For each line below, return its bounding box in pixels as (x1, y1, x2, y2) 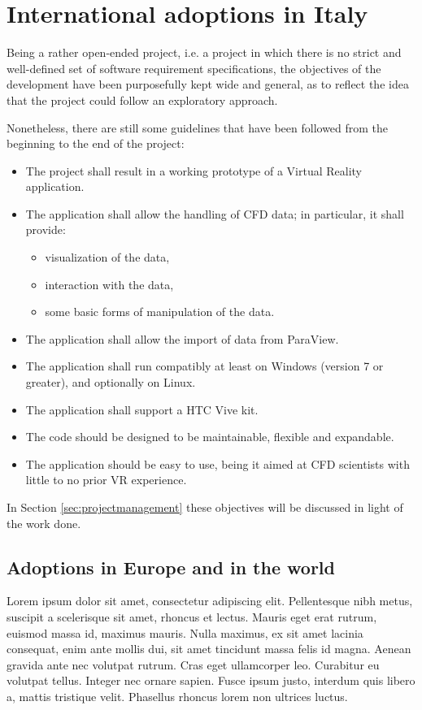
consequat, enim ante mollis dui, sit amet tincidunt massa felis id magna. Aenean (7, 640, 411, 657)
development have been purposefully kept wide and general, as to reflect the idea (7, 76, 409, 93)
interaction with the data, (45, 275, 174, 292)
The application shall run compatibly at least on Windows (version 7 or (25, 357, 384, 374)
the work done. (7, 514, 81, 531)
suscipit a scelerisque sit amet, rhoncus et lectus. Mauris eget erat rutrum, (7, 608, 377, 625)
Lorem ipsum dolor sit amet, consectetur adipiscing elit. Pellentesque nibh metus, (7, 592, 413, 609)
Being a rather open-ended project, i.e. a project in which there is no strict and (7, 44, 402, 61)
